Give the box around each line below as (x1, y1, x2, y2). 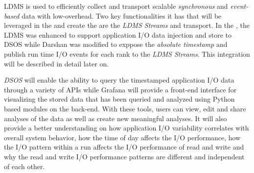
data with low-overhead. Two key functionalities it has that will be (22, 10, 222, 21)
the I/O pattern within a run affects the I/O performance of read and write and (4, 142, 244, 152)
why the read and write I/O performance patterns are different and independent (4, 151, 245, 161)
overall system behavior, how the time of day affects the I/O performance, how (4, 132, 241, 142)
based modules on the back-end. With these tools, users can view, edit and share (4, 103, 246, 113)
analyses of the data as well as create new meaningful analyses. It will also (4, 113, 227, 123)
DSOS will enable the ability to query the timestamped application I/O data (4, 75, 234, 85)
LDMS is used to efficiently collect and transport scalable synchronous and (4, 1, 228, 11)
